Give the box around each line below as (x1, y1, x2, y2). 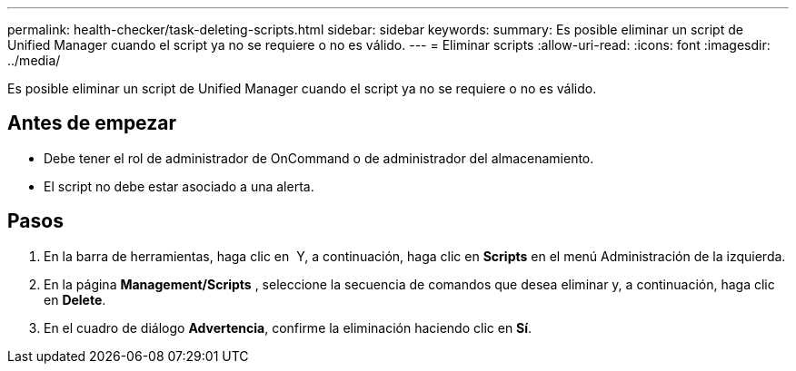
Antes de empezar (7, 112, 176, 135)
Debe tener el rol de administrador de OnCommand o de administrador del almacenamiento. (44, 150, 594, 166)
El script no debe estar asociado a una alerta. (44, 178, 314, 194)
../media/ (7, 53, 61, 68)
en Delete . (44, 291, 106, 308)
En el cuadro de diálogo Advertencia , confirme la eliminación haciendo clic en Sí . (44, 319, 532, 336)
